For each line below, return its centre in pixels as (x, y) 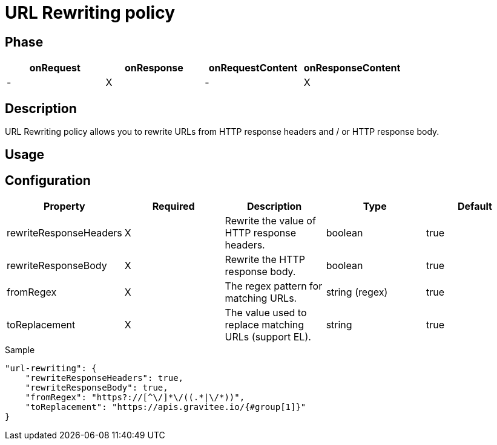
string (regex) (357, 292)
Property (64, 206)
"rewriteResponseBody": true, (97, 388)
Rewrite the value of (270, 221)
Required (173, 206)
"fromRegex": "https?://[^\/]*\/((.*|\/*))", (135, 398)
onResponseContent (352, 68)
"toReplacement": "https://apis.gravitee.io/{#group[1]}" (166, 407)
